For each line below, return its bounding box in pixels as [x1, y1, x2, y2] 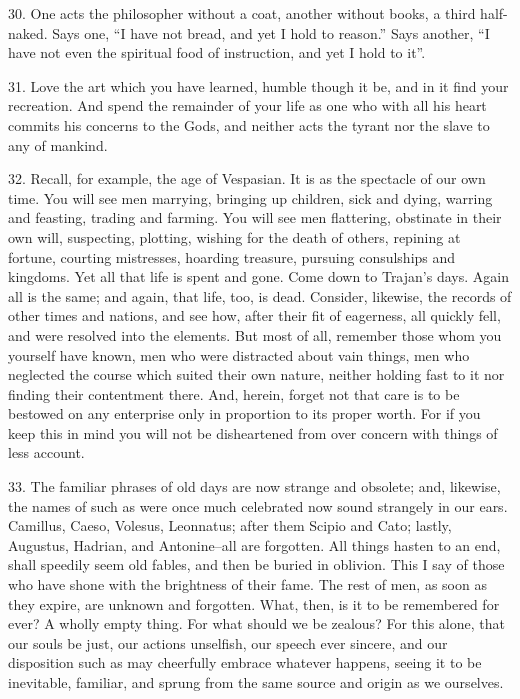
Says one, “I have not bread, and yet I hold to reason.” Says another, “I [52, 22, 490, 43]
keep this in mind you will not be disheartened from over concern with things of [8, 422, 498, 443]
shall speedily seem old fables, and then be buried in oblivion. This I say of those [8, 554, 505, 575]
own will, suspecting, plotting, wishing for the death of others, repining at [8, 226, 461, 247]
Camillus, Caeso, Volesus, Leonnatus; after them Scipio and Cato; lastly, [8, 515, 452, 536]
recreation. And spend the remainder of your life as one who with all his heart [8, 95, 487, 116]
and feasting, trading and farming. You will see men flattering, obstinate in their [8, 207, 502, 228]
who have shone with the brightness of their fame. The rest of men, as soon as [8, 574, 487, 595]
